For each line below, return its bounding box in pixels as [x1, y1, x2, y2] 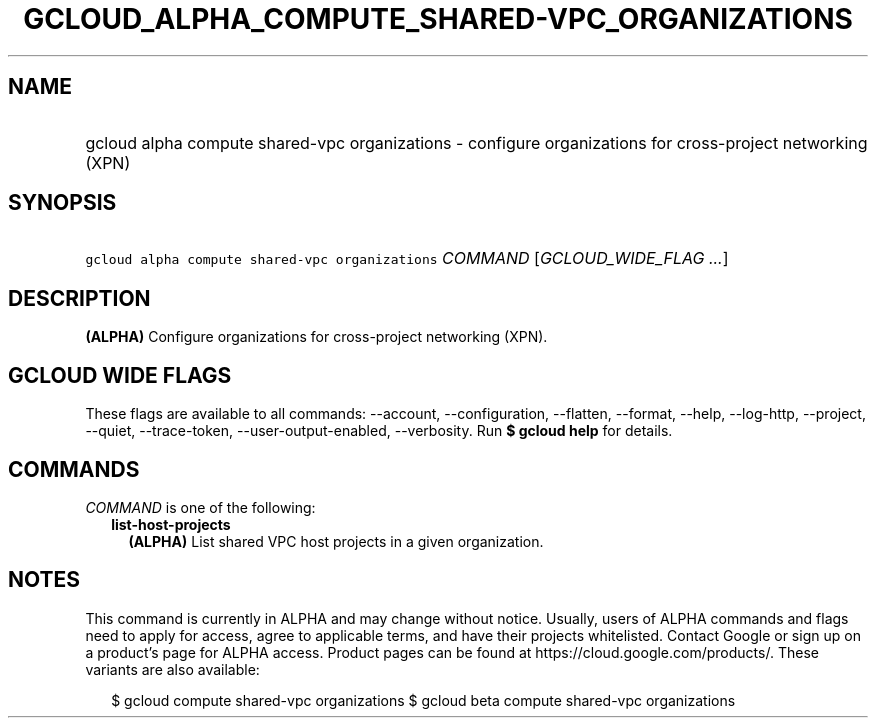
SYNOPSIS [8, 190, 117, 216]
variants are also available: [85, 660, 260, 678]
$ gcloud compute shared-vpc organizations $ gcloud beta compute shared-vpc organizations [111, 691, 736, 709]
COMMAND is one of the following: [85, 498, 316, 516]
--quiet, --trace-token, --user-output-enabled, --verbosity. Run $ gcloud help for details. [85, 422, 673, 440]
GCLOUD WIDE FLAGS [8, 362, 232, 388]
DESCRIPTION [8, 285, 151, 311]
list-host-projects [111, 515, 231, 533]
